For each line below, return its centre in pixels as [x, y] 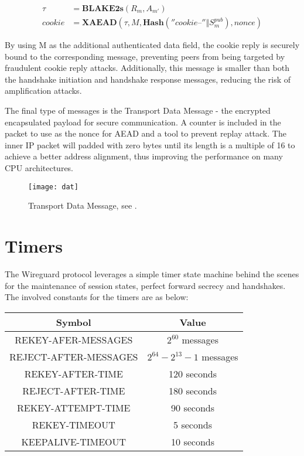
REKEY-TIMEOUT [74, 424]
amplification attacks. [43, 91]
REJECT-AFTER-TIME [74, 390]
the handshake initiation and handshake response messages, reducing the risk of [148, 79]
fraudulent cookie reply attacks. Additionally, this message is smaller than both [147, 68]
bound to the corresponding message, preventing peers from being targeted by [145, 56]
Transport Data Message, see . [83, 205]
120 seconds [193, 373]
